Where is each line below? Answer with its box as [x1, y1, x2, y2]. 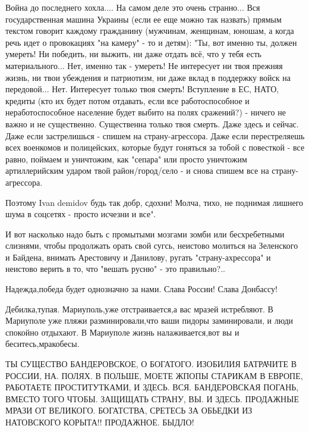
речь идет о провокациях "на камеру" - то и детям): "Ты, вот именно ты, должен [5, 36, 297, 48]
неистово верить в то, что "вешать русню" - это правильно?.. [5, 262, 225, 275]
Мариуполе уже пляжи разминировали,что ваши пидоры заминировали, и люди [5, 314, 294, 327]
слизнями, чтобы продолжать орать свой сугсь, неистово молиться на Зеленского [5, 239, 298, 252]
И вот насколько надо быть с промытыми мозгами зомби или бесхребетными [5, 227, 285, 240]
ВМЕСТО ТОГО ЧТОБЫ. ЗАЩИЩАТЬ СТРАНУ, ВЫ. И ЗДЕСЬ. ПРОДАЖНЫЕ [5, 392, 299, 405]
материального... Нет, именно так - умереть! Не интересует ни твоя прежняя [5, 59, 283, 71]
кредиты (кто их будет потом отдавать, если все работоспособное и [5, 94, 250, 107]
